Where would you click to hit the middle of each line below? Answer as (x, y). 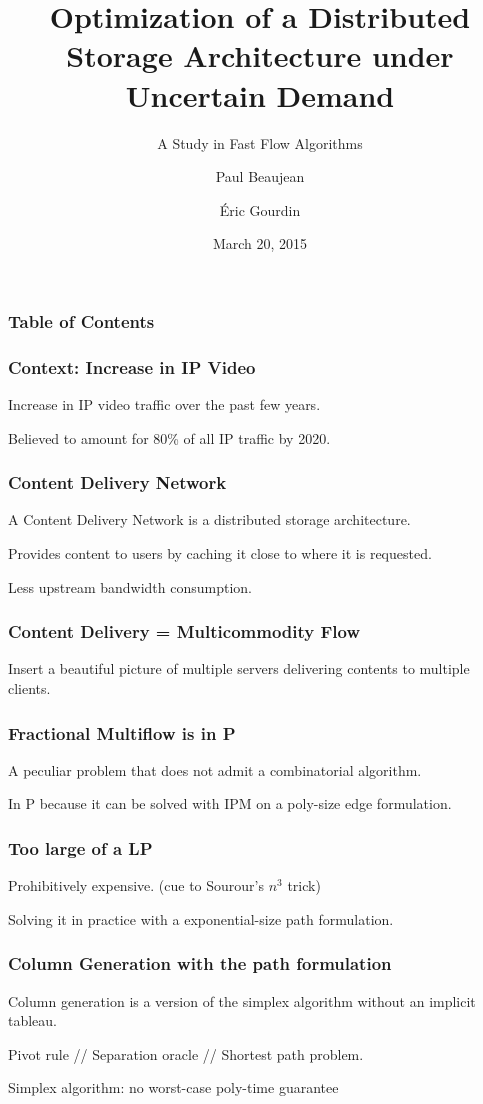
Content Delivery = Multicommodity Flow (184, 631)
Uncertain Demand (260, 94)
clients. (29, 688)
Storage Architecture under (260, 55)
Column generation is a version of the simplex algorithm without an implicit (242, 1000)
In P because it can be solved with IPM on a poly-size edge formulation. (230, 803)
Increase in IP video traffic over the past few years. (164, 404)
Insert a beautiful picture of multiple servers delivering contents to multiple (239, 668)
